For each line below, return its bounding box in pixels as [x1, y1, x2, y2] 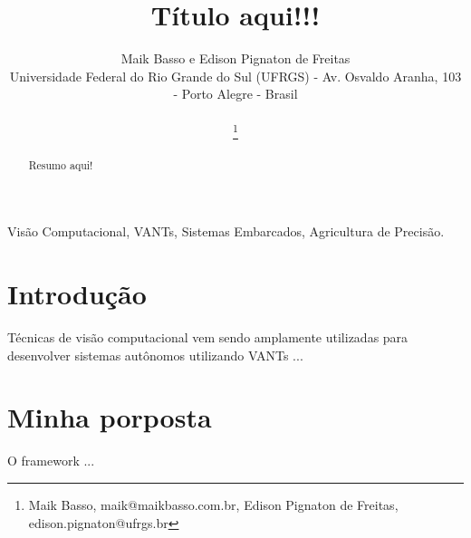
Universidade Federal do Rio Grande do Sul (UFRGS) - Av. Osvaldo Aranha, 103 [9, 66, 462, 85]
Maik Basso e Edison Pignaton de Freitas [120, 49, 351, 68]
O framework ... [7, 451, 95, 470]
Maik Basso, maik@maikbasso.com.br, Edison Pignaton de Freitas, [28, 495, 399, 514]
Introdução [7, 275, 147, 312]
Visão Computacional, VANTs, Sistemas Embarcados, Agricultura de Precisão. [7, 222, 445, 241]
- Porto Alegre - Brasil [173, 84, 298, 103]
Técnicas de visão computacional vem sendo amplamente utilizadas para [7, 328, 409, 346]
